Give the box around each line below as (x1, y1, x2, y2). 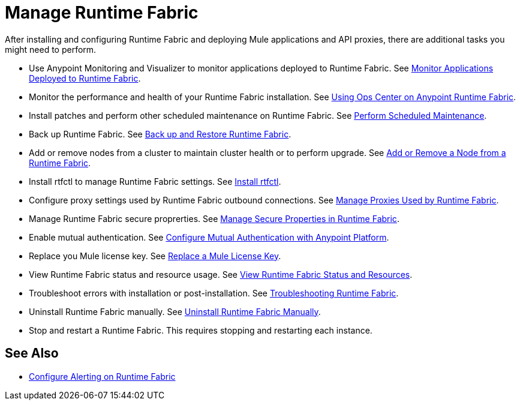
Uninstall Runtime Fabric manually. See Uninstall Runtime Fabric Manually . (29, 306, 321, 317)
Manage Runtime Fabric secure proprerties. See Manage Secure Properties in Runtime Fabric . (29, 213, 399, 224)
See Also (5, 346, 59, 361)
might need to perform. (5, 44, 97, 55)
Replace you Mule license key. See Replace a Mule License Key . (29, 250, 281, 261)
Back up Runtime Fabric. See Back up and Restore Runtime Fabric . (29, 128, 291, 139)
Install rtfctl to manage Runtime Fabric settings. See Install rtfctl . (29, 176, 281, 187)
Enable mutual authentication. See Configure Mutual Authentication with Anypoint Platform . (29, 232, 389, 242)
